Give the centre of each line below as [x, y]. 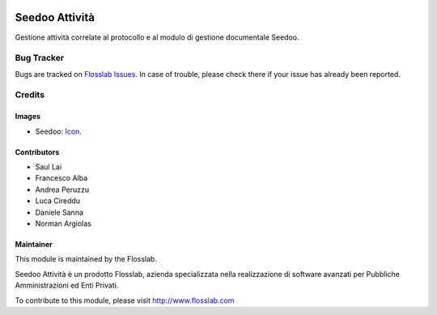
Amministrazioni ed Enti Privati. [67, 285]
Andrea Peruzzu [62, 189]
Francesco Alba [62, 178]
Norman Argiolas [64, 223]
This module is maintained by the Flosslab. [86, 259]
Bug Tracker [40, 58]
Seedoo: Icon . [59, 131]
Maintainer [34, 244]
